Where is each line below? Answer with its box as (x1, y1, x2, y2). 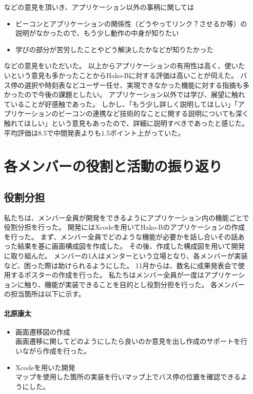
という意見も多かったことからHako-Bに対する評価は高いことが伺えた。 (10, 70, 238, 80)
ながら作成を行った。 (22, 346, 91, 356)
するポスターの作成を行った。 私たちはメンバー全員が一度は (10, 270, 204, 280)
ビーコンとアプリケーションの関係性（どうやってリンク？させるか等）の (15, 18, 247, 28)
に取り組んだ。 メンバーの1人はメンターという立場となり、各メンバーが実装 (4, 251, 248, 261)
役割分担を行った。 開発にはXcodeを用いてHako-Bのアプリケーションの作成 (4, 222, 245, 232)
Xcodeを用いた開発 (15, 362, 75, 372)
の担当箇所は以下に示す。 (4, 289, 85, 299)
